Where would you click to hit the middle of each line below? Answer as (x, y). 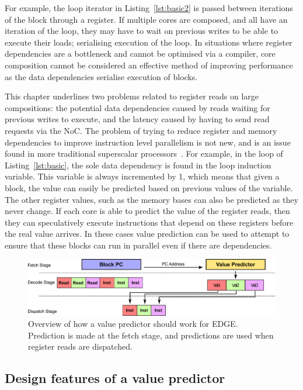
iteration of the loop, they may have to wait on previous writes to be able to (142, 31)
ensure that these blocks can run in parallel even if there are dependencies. (138, 245)
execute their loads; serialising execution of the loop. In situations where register (149, 42)
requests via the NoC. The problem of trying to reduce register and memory (141, 130)
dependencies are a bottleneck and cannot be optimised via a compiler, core (140, 54)
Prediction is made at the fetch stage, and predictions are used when (151, 335)
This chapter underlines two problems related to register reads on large (132, 96)
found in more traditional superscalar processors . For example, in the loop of (144, 153)
